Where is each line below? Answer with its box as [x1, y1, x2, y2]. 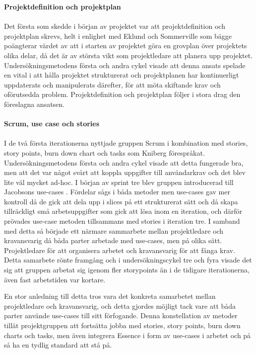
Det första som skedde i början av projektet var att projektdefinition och [4, 21, 225, 31]
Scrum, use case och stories [4, 118, 100, 129]
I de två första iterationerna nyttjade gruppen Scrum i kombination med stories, [4, 138, 248, 148]
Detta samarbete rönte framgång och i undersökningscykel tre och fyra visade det [4, 255, 252, 265]
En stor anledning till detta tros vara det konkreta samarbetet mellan [4, 291, 216, 301]
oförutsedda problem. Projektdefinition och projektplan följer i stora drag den [4, 89, 241, 99]
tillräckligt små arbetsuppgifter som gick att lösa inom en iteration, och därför [4, 206, 243, 216]
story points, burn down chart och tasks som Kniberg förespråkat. [4, 147, 205, 158]
